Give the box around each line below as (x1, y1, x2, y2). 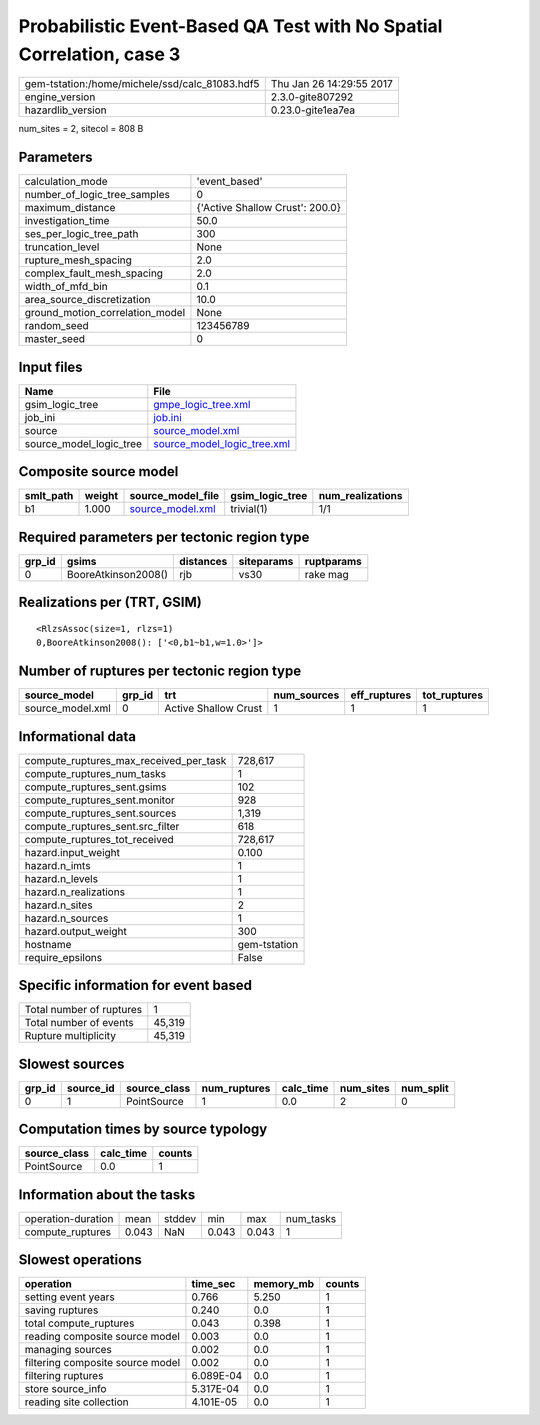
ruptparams (304, 554, 362, 568)
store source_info (24, 1382, 107, 1396)
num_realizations (318, 489, 403, 503)
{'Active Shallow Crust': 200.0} (196, 201, 342, 215)
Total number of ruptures (24, 1003, 143, 1017)
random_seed (24, 319, 89, 333)
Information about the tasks (18, 1186, 196, 1203)
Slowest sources (18, 1055, 125, 1072)
